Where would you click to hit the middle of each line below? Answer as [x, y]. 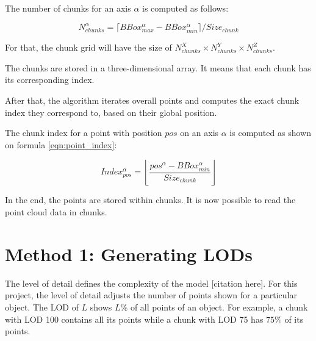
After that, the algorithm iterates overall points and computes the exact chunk [152, 100]
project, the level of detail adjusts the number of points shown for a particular [151, 295]
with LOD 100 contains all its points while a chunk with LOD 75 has [134, 319]
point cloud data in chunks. [56, 212]
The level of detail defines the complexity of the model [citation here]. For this [151, 283]
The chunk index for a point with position [84, 133]
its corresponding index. [50, 80]
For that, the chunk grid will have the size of [88, 47]
